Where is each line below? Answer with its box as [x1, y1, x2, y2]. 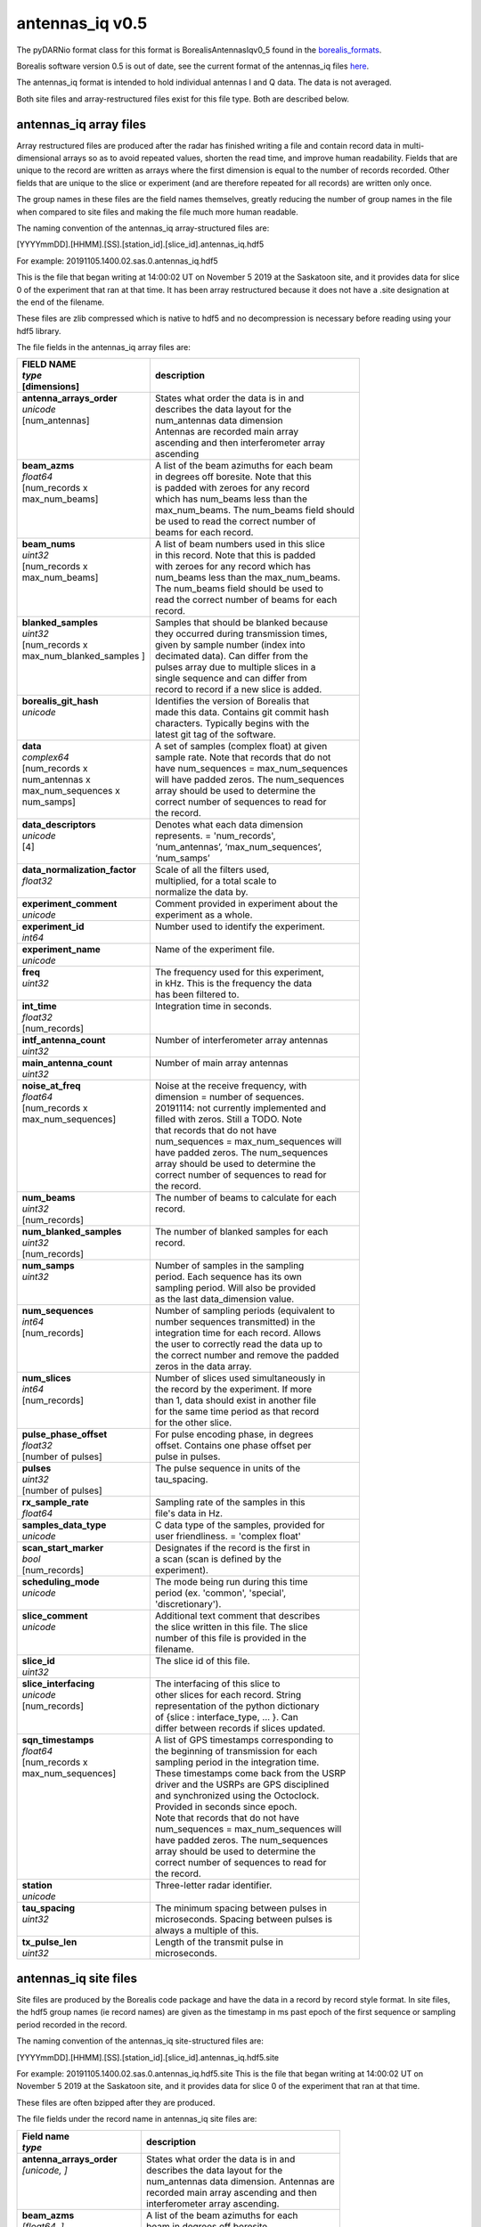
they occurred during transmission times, [154, 628, 328, 640]
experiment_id [21, 920, 85, 933]
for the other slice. [154, 1416, 232, 1429]
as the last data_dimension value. [154, 1293, 295, 1305]
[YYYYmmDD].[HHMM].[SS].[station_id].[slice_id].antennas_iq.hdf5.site [16, 2052, 280, 2062]
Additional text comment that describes [154, 1610, 321, 1622]
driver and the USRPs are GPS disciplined [154, 1778, 330, 1791]
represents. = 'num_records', [154, 829, 276, 842]
